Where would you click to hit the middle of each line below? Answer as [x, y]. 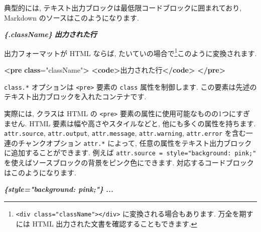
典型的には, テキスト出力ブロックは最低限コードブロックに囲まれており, [123, 8]
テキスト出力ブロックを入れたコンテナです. [75, 96]
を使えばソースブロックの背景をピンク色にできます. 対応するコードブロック [129, 163]
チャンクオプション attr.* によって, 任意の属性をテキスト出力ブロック [135, 143]
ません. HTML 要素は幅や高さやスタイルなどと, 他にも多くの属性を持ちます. [130, 123]
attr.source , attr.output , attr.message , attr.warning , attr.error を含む [125, 133]
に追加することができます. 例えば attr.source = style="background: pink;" [130, 153]
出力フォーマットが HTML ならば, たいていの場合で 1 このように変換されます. [130, 52]
